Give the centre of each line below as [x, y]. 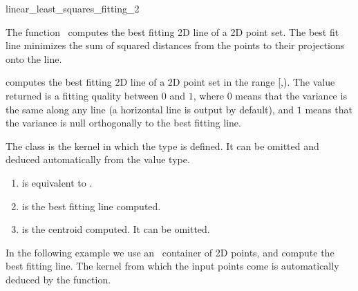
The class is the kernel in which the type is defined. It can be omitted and [162, 145]
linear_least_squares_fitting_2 [73, 8]
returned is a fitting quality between [82, 95]
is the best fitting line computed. [91, 206]
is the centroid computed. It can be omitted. [116, 229]
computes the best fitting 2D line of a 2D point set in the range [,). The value [170, 82]
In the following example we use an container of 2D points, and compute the [170, 252]
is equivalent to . [57, 182]
